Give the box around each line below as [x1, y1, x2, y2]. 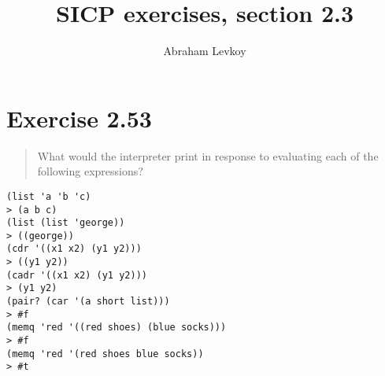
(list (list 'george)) [6, 217, 125, 229]
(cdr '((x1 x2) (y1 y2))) [6, 243, 142, 255]
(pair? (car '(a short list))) [6, 296, 170, 308]
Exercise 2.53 [6, 101, 152, 134]
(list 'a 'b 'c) [6, 190, 91, 202]
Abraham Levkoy [163, 42, 246, 59]
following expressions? [37, 163, 143, 179]
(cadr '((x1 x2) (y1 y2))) [6, 269, 147, 281]
